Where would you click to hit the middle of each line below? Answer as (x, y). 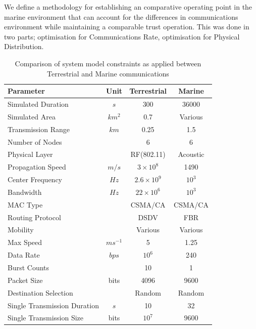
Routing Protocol (34, 217)
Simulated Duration (38, 104)
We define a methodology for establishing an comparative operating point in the (128, 7)
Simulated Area (32, 116)
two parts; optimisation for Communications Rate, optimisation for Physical (122, 36)
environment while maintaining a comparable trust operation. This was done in (127, 27)
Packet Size (25, 280)
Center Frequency (35, 179)
